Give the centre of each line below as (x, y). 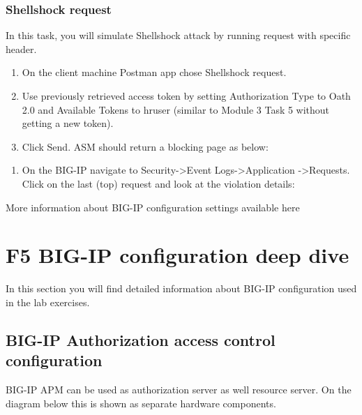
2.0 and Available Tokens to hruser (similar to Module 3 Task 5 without (176, 109)
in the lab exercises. (48, 302)
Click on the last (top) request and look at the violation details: (158, 183)
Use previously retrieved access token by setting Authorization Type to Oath (186, 96)
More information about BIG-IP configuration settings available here (153, 207)
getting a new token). (68, 123)
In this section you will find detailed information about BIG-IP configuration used (181, 288)
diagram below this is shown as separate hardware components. (141, 403)
